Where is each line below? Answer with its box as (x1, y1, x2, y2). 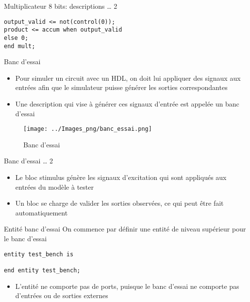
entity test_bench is (4, 250, 74, 258)
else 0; (4, 34, 29, 41)
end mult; (4, 42, 35, 50)
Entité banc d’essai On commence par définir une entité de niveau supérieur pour (4, 224, 246, 234)
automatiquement (15, 207, 68, 217)
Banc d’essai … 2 (4, 156, 53, 166)
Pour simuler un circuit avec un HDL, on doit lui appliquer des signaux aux (15, 72, 241, 83)
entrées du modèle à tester (15, 181, 94, 192)
